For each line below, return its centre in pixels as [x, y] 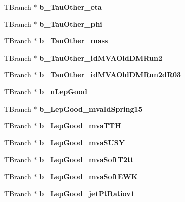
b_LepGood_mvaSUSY [82, 142]
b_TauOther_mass [74, 41]
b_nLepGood [63, 91]
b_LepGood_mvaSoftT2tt [87, 159]
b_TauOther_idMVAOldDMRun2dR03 [110, 74]
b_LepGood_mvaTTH [80, 125]
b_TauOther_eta [71, 7]
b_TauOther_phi [71, 23]
